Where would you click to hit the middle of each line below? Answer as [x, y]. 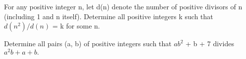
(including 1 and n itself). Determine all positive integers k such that [109, 16]
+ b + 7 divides [210, 44]
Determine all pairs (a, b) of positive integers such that [88, 44]
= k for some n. [76, 26]
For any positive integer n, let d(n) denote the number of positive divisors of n [123, 6]
